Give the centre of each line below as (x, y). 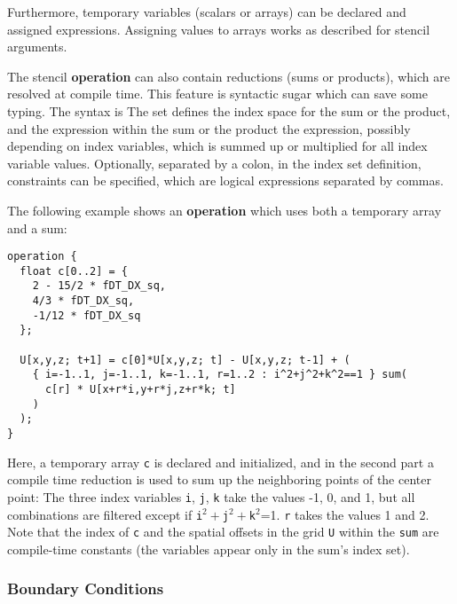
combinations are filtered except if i (105, 514)
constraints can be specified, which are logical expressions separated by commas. (225, 180)
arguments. (37, 47)
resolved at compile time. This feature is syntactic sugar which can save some (217, 94)
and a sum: (37, 227)
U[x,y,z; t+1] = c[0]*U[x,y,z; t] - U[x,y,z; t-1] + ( (185, 360)
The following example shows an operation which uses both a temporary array (225, 210)
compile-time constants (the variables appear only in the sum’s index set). (209, 549)
